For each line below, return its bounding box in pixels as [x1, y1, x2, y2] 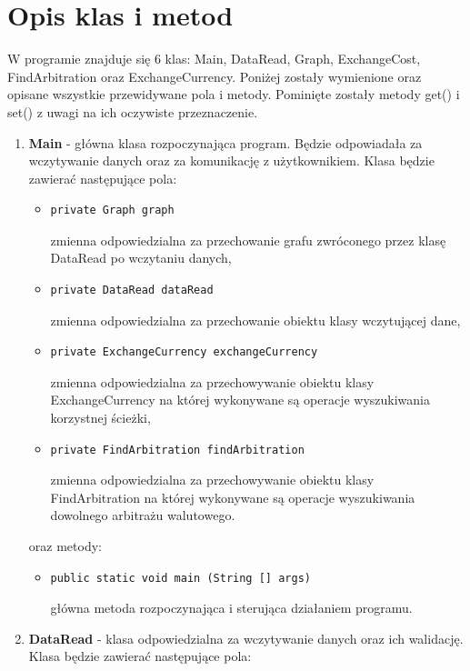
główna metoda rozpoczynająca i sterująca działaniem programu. [50, 598, 413, 617]
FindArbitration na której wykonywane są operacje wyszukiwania [50, 487, 415, 506]
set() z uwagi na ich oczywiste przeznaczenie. [7, 102, 258, 121]
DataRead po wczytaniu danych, [50, 248, 232, 267]
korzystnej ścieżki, [50, 408, 151, 427]
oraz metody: [28, 536, 102, 555]
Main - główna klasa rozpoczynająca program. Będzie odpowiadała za [28, 133, 423, 152]
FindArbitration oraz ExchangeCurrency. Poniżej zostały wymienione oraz [7, 66, 422, 85]
